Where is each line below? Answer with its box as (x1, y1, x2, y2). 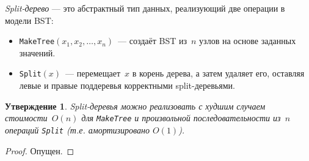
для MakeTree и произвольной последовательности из (81, 111, 281, 124)
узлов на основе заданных (199, 34, 296, 47)
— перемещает (65, 67, 121, 80)
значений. (19, 46, 56, 59)
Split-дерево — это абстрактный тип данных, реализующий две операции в (5, 2, 285, 14)
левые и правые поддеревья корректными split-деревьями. (19, 79, 235, 92)
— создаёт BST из (118, 34, 187, 47)
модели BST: (5, 13, 54, 26)
